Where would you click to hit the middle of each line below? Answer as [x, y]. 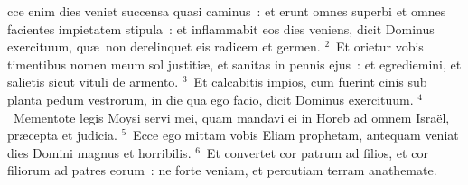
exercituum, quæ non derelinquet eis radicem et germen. [164, 46]
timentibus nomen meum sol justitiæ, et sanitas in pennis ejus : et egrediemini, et [234, 64]
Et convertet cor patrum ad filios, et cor [317, 152]
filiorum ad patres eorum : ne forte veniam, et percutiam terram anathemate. [222, 170]
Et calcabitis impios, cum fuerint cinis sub [310, 82]
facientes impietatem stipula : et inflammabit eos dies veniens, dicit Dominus [221, 28]
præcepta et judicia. [62, 135]
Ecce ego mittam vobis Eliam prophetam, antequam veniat [296, 135]
